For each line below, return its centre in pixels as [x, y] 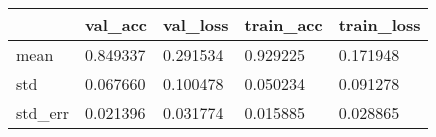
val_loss [196, 24]
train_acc [283, 24]
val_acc [116, 24]
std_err [43, 112]
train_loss [379, 24]
